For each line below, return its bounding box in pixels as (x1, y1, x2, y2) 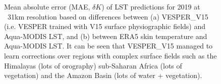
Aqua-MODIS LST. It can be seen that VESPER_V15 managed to (4, 40, 213, 51)
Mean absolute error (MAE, (4, 1, 90, 11)
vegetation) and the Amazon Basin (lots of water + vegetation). (4, 70, 202, 80)
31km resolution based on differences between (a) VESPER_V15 (7, 11, 208, 21)
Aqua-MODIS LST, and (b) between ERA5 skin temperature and (4, 30, 207, 41)
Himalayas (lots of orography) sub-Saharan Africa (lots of (4, 60, 182, 70)
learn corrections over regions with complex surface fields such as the (4, 50, 217, 60)
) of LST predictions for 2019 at (101, 1, 200, 11)
